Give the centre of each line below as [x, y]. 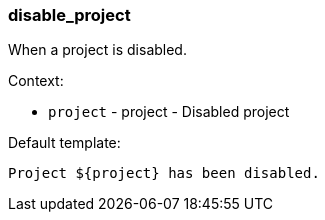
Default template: [64, 143]
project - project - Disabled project [169, 112]
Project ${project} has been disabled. [164, 173]
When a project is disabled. [97, 50]
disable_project [69, 15]
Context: [36, 81]
